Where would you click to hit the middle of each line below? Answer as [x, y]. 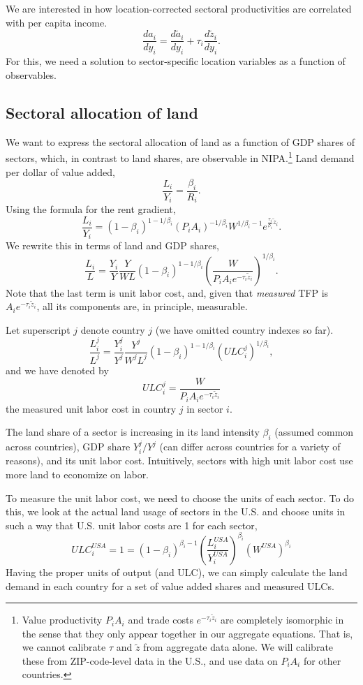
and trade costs [161, 620]
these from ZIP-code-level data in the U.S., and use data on [150, 660]
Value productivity [62, 620]
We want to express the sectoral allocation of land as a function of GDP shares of [180, 141]
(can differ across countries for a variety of [250, 447]
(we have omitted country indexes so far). [244, 329]
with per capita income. [57, 22]
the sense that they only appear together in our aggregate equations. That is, [187, 633]
